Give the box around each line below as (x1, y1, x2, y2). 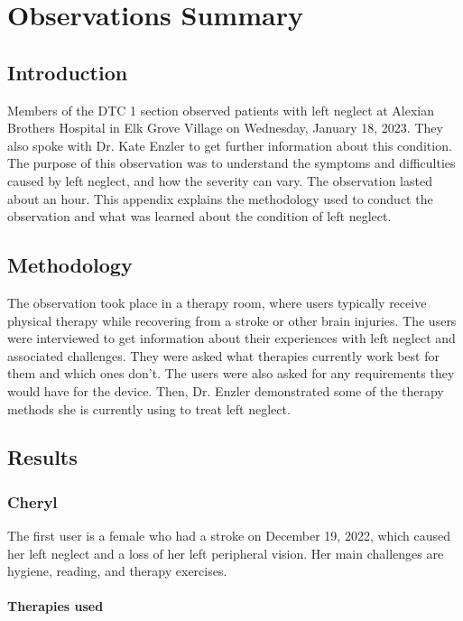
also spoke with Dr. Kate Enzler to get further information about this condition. (7, 135, 452, 154)
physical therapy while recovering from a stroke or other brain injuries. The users (7, 310, 457, 329)
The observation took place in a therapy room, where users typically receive (7, 292, 427, 311)
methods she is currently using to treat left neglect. (7, 399, 291, 418)
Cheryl (7, 490, 58, 513)
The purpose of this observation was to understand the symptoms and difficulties (7, 153, 456, 172)
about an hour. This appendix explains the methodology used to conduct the (7, 189, 433, 208)
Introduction (7, 58, 128, 86)
